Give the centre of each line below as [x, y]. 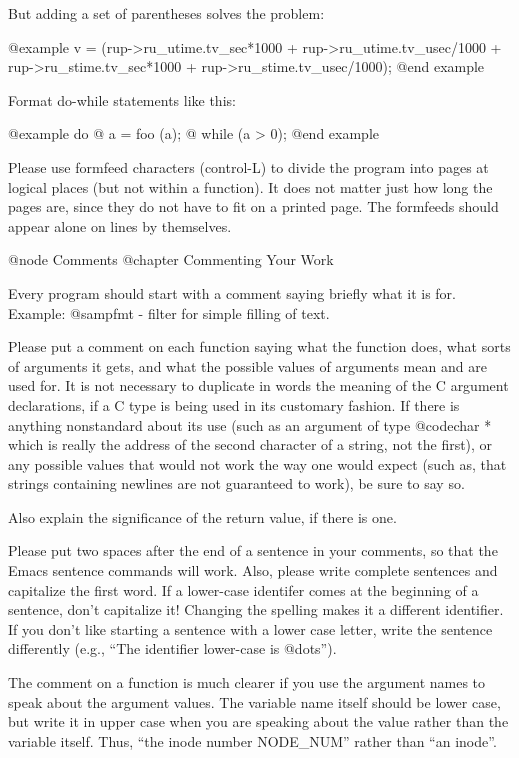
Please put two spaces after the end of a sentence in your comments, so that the [253, 550]
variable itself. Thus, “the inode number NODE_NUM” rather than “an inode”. [252, 740]
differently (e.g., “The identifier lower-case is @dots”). [172, 648]
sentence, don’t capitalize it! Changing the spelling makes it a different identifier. [256, 609]
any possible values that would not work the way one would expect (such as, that [257, 463]
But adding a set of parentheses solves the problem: [166, 13]
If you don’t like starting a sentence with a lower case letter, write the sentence [250, 628]
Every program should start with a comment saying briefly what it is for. [232, 292]
